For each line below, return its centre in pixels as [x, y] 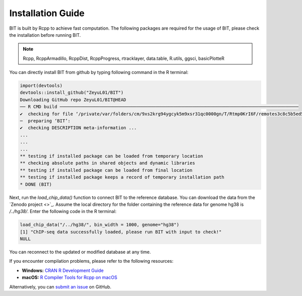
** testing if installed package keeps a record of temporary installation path [122, 177]
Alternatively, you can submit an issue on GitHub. [60, 286]
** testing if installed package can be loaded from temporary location [111, 156]
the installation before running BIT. [45, 35]
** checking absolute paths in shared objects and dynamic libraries [107, 163]
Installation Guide [47, 13]
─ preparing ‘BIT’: [45, 121]
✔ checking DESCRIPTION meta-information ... [78, 128]
